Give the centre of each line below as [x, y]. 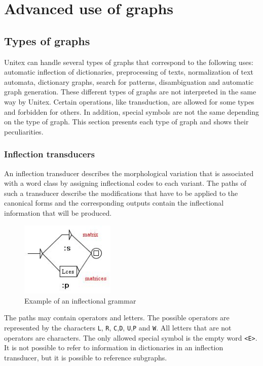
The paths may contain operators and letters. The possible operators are [117, 318]
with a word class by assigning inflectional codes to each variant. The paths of [125, 183]
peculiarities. [24, 131]
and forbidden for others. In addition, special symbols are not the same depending [132, 111]
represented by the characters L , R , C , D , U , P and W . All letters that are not [118, 328]
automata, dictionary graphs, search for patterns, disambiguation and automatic [129, 81]
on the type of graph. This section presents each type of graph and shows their [126, 122]
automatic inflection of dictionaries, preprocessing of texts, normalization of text [129, 72]
